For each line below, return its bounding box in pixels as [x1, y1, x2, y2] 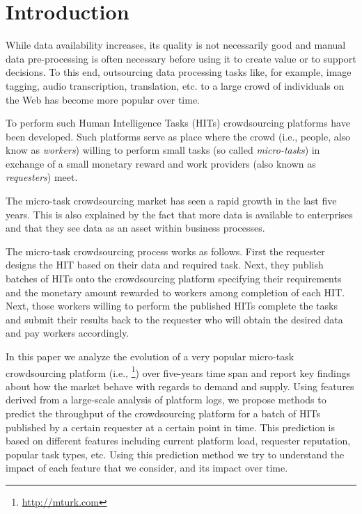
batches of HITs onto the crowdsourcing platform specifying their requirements [6, 271, 342, 286]
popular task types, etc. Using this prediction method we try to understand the [6, 447, 345, 461]
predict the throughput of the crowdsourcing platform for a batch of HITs [6, 406, 320, 421]
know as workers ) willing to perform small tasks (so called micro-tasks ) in [6, 143, 320, 157]
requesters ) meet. [6, 170, 78, 184]
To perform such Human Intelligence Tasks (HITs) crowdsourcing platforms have [6, 115, 350, 130]
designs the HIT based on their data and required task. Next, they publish [6, 257, 324, 272]
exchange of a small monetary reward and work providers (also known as [6, 156, 316, 170]
